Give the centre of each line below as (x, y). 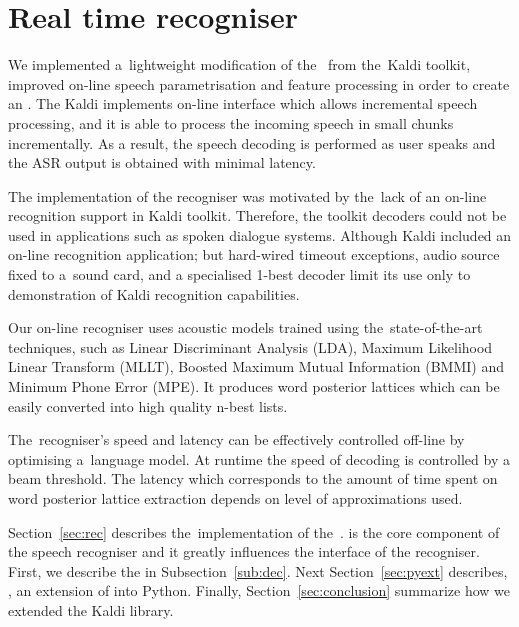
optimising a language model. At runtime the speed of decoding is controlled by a (259, 458)
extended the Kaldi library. (91, 609)
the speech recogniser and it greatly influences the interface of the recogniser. (244, 551)
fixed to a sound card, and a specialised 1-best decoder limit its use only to (239, 274)
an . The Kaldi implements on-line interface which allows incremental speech (243, 103)
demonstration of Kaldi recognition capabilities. (154, 293)
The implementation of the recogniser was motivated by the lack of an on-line (247, 195)
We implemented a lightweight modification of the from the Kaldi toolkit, (239, 64)
